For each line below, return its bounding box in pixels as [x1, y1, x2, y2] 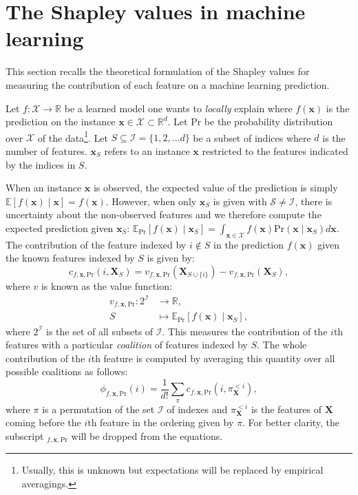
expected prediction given [6, 220, 114, 235]
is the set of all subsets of [46, 324, 154, 338]
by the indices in [6, 157, 76, 171]
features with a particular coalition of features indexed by [6, 337, 248, 352]
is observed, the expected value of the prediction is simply [93, 180, 338, 195]
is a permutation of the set [42, 401, 155, 416]
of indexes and [167, 401, 228, 416]
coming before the [6, 415, 81, 430]
